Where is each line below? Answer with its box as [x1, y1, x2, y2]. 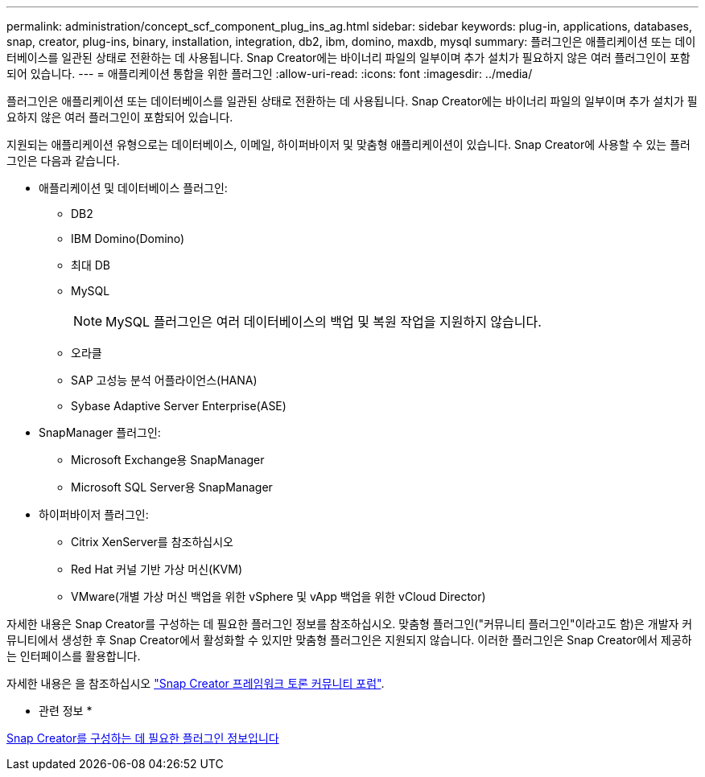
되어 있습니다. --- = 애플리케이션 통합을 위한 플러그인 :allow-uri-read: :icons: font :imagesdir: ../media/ [6, 67, 533, 80]
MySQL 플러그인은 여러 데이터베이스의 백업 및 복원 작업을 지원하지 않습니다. [105, 314, 542, 330]
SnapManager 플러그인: [39, 425, 161, 439]
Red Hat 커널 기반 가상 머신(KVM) [71, 562, 243, 576]
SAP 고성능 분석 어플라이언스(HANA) [71, 373, 258, 387]
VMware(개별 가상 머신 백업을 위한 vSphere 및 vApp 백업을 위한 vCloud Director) [71, 590, 486, 603]
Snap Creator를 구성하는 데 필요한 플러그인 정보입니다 [6, 731, 279, 745]
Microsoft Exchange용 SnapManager [71, 453, 265, 467]
